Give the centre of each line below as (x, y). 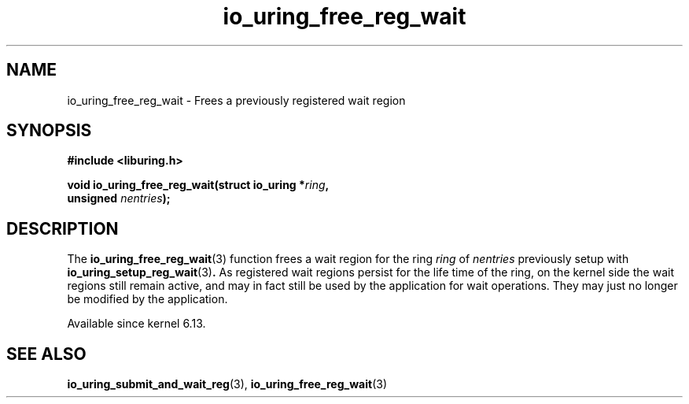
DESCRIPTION (63, 228)
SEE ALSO (46, 354)
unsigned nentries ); (119, 198)
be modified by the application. (147, 299)
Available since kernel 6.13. (136, 324)
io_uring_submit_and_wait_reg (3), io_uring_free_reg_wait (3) (227, 384)
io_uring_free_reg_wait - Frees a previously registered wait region (236, 100)
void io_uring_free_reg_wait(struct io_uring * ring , (198, 185)
